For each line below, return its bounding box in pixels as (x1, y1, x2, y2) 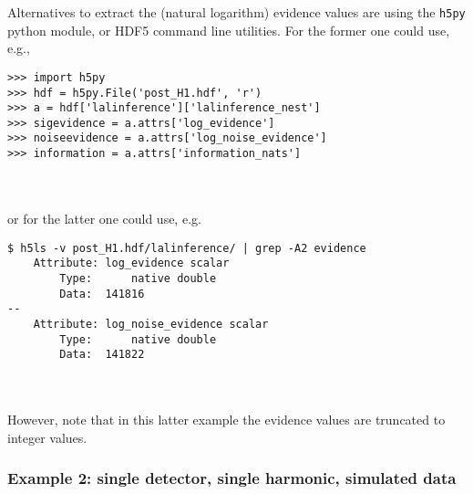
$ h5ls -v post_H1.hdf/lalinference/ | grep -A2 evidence (7, 241, 366, 255)
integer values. (7, 427, 87, 447)
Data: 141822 (59, 348, 145, 362)
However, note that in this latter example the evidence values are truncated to (7, 410, 446, 428)
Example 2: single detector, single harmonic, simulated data (7, 467, 457, 489)
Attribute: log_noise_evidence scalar (33, 317, 269, 331)
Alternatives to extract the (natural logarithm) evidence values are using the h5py (7, 3, 466, 21)
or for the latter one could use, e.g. (7, 208, 201, 227)
